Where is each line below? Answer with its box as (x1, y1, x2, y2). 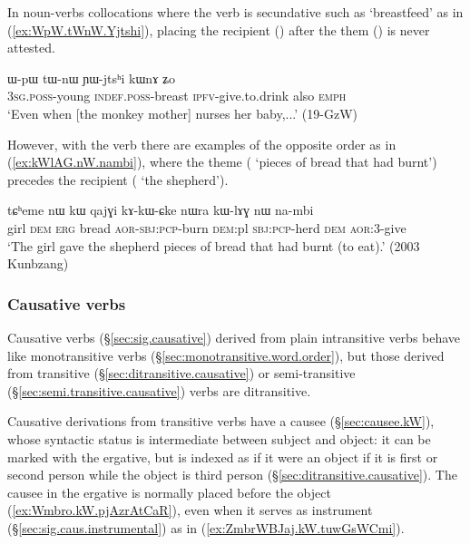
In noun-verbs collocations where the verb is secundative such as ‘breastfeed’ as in (7, 3, 464, 21)
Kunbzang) (7, 254, 69, 273)
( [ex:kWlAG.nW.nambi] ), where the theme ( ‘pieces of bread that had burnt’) (7, 152, 437, 171)
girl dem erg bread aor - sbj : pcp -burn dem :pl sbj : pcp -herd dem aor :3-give (7, 218, 406, 237)
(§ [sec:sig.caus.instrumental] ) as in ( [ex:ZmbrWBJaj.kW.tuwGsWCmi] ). (7, 518, 405, 537)
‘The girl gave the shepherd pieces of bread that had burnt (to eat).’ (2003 (7, 236, 420, 255)
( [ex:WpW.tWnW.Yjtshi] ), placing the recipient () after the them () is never (7, 20, 430, 39)
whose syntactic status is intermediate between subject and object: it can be (7, 429, 431, 448)
